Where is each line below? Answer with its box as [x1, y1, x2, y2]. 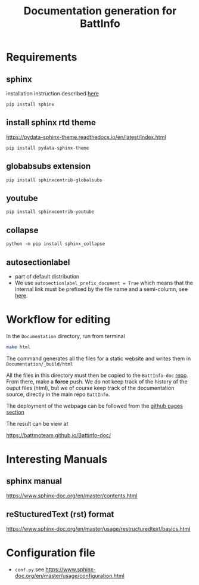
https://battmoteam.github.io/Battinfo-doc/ [6, 431, 111, 439]
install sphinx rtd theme [6, 117, 97, 128]
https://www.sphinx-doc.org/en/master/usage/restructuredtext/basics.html [6, 525, 191, 532]
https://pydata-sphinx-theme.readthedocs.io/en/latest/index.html [6, 133, 166, 141]
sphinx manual [6, 476, 63, 487]
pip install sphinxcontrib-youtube [6, 209, 95, 215]
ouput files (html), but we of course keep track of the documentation [6, 384, 175, 391]
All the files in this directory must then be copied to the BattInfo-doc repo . [6, 372, 189, 379]
